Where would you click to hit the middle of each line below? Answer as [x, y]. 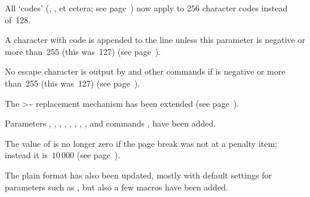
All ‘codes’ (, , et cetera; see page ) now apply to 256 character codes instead [146, 8]
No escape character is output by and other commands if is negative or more [145, 71]
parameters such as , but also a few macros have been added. [116, 187]
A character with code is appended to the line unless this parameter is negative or [155, 40]
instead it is [26, 155]
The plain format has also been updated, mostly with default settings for [138, 175]
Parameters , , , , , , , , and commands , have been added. [111, 123]
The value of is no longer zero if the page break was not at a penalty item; [141, 143]
